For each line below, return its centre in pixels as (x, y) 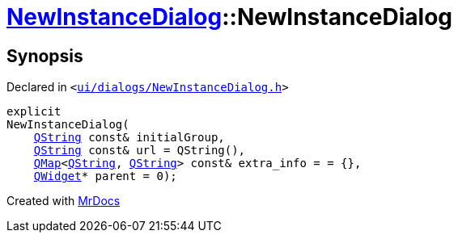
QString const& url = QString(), (140, 151)
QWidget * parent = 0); (105, 176)
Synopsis (45, 56)
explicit (34, 112)
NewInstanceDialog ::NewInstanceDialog (230, 17)
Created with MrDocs (64, 201)
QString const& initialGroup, (129, 138)
